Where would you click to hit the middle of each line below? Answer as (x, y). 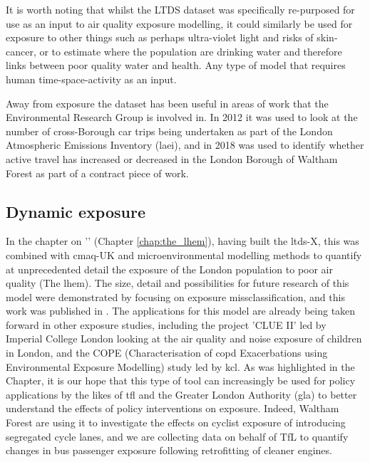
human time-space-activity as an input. (91, 79)
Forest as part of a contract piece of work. (97, 173)
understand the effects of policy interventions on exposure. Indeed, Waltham (173, 408)
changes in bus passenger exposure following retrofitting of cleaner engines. (169, 450)
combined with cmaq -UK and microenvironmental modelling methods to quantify (184, 254)
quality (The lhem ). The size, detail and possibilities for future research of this (178, 283)
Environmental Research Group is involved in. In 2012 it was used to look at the (182, 117)
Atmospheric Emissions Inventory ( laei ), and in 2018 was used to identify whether (185, 145)
